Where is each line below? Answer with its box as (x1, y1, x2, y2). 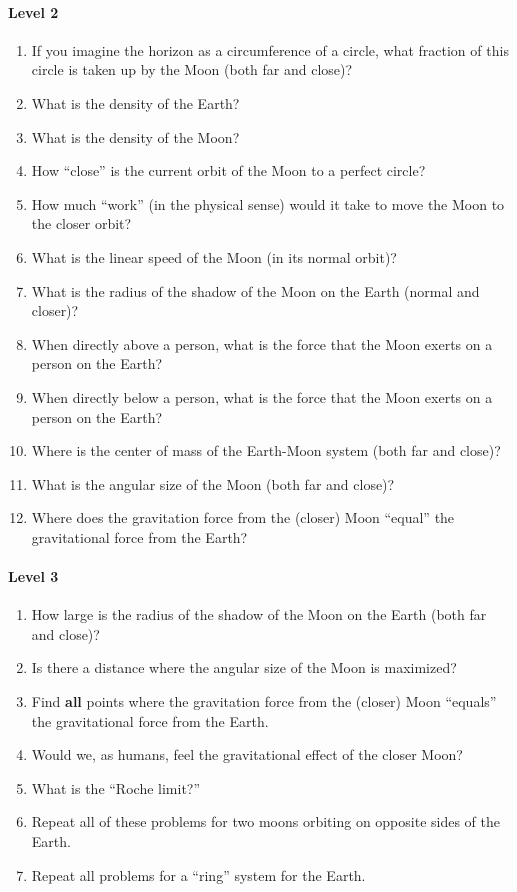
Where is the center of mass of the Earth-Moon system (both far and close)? (31, 440, 501, 461)
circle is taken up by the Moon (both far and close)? (31, 59, 353, 80)
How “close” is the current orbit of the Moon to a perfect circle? (31, 160, 426, 181)
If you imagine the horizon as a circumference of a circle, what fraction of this (31, 39, 509, 60)
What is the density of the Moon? (31, 126, 240, 147)
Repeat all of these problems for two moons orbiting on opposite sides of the (31, 811, 500, 832)
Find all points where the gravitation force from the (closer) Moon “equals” (31, 691, 497, 712)
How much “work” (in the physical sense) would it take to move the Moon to (31, 193, 505, 214)
